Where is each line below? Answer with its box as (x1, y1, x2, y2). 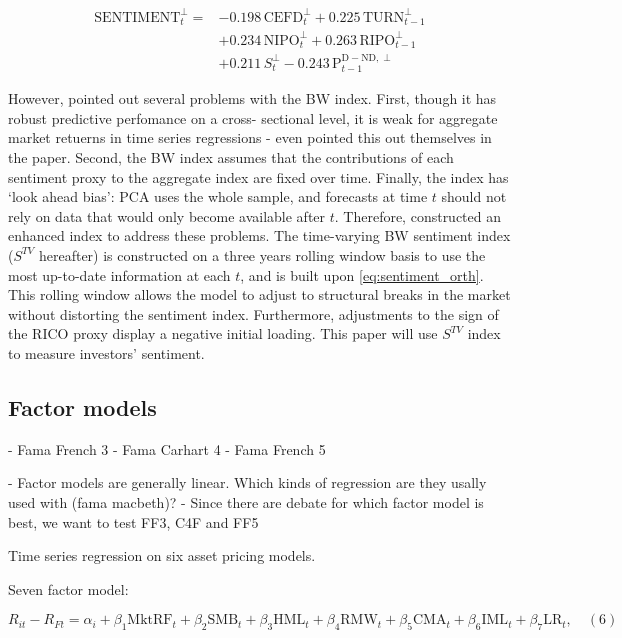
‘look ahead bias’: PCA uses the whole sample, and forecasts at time (8, 186, 428, 207)
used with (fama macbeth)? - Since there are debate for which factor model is (8, 491, 484, 512)
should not (441, 186, 507, 207)
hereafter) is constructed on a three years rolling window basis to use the (38, 244, 486, 265)
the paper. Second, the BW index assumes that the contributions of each (8, 147, 454, 168)
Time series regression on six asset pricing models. (8, 545, 316, 566)
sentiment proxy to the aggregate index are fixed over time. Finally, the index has (8, 166, 509, 187)
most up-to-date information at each (8, 264, 231, 285)
